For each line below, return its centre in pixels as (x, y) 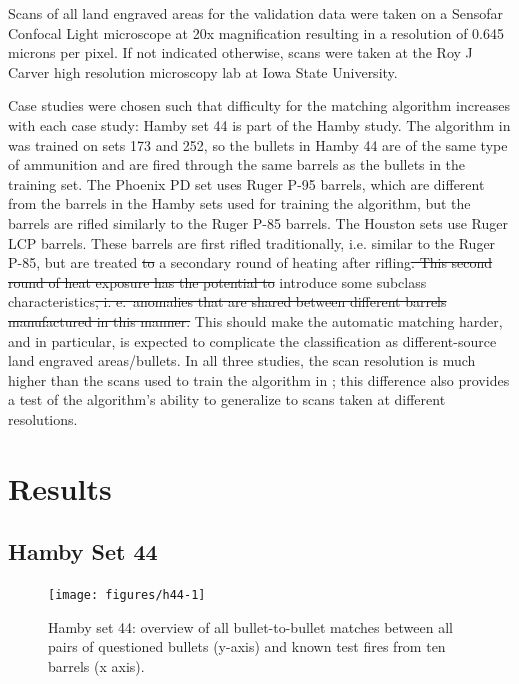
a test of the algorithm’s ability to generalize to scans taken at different (227, 399)
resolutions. (43, 418)
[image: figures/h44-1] (127, 595)
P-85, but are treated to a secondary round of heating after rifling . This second (250, 262)
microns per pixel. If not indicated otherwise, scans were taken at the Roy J (240, 52)
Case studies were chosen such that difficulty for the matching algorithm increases (259, 105)
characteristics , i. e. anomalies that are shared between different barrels (227, 301)
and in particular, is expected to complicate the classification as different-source (252, 340)
